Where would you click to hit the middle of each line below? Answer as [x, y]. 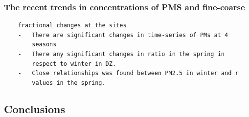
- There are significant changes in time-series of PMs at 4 [123, 35]
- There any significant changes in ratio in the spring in [121, 54]
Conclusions [35, 108]
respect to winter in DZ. [74, 64]
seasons [44, 45]
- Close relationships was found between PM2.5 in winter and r [128, 73]
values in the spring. [69, 83]
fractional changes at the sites [72, 26]
